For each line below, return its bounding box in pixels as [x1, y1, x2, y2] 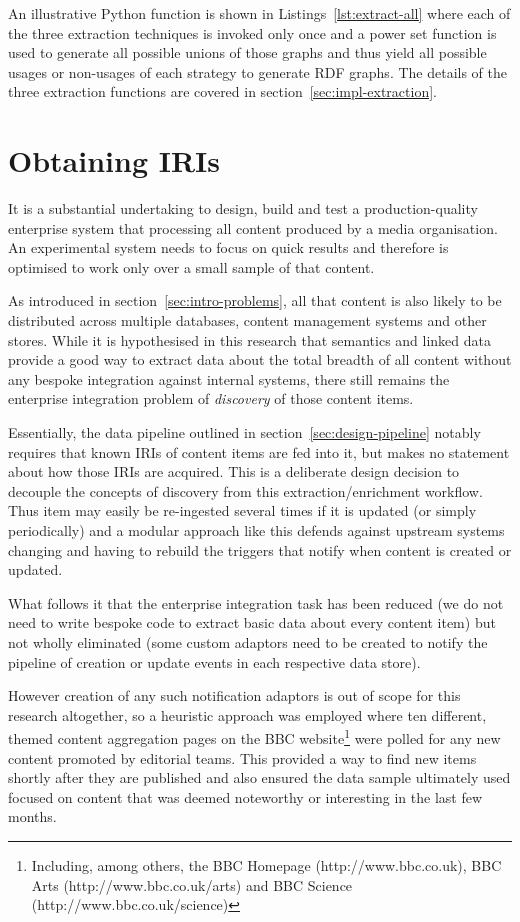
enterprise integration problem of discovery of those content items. [8, 388, 414, 409]
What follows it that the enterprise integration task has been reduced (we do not [8, 592, 504, 613]
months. [8, 806, 57, 827]
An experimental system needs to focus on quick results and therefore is [8, 237, 449, 258]
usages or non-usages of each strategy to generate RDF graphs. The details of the [8, 61, 507, 82]
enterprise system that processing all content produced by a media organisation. [8, 217, 498, 238]
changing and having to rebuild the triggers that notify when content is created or [8, 539, 512, 560]
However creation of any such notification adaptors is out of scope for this [8, 685, 461, 706]
